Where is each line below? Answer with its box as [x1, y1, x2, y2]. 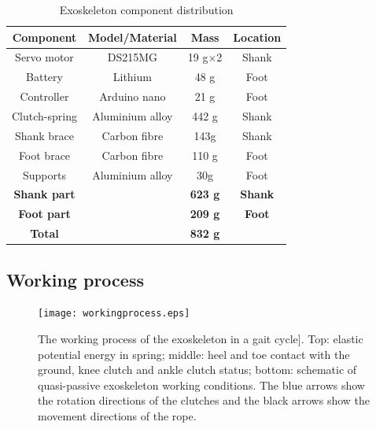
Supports [22, 166, 66, 183]
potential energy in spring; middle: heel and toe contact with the [38, 346, 350, 362]
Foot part [18, 205, 71, 222]
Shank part [13, 186, 76, 202]
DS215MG [107, 49, 158, 65]
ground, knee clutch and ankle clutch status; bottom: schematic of [38, 361, 357, 378]
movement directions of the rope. [38, 407, 197, 423]
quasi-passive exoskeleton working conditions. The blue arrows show [38, 376, 365, 393]
